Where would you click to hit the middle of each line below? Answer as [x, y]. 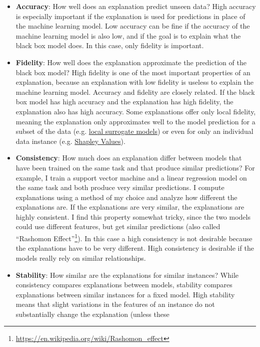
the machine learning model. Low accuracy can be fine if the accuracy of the [133, 26]
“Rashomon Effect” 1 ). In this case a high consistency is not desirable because [134, 237]
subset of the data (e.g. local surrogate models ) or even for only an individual [134, 131]
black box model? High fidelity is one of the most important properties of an [133, 72]
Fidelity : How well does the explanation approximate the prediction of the [131, 62]
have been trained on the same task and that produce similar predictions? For [135, 167]
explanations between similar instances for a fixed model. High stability [125, 294]
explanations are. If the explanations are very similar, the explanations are [130, 207]
